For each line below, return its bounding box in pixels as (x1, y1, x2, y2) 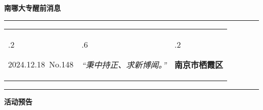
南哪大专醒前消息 (4, 3, 61, 13)
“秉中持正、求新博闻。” (81, 58, 167, 70)
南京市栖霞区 (174, 58, 224, 70)
